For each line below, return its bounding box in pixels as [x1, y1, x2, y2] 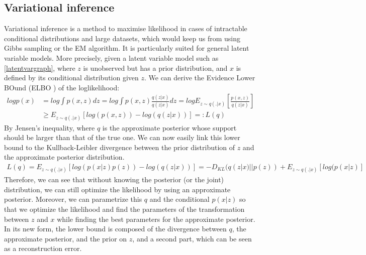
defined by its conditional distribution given [4, 72, 139, 83]
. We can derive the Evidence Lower [144, 72, 255, 83]
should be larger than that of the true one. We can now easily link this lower [4, 132, 240, 143]
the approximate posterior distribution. [4, 152, 125, 162]
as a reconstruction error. [4, 243, 82, 253]
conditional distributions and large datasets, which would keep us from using [4, 33, 241, 43]
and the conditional [149, 194, 210, 204]
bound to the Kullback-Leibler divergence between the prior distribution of [4, 142, 235, 152]
